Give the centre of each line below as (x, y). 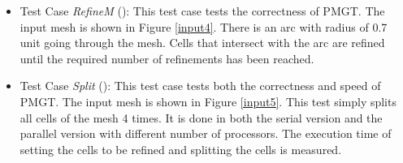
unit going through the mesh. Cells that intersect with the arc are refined (202, 43)
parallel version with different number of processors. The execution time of (206, 133)
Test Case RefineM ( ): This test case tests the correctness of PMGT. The (202, 11)
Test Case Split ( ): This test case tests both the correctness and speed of (200, 86)
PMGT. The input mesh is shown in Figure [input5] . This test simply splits (208, 101)
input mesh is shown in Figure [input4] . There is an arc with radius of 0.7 (204, 26)
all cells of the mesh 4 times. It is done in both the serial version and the (201, 117)
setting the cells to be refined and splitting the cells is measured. (181, 149)
